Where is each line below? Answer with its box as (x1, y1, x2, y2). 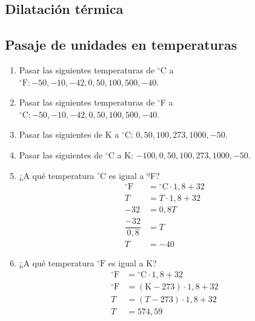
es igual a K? (108, 257, 157, 269)
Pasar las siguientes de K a (19, 128, 119, 141)
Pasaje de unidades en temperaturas (5, 35, 237, 54)
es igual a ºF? (108, 169, 160, 181)
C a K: (108, 148, 133, 161)
